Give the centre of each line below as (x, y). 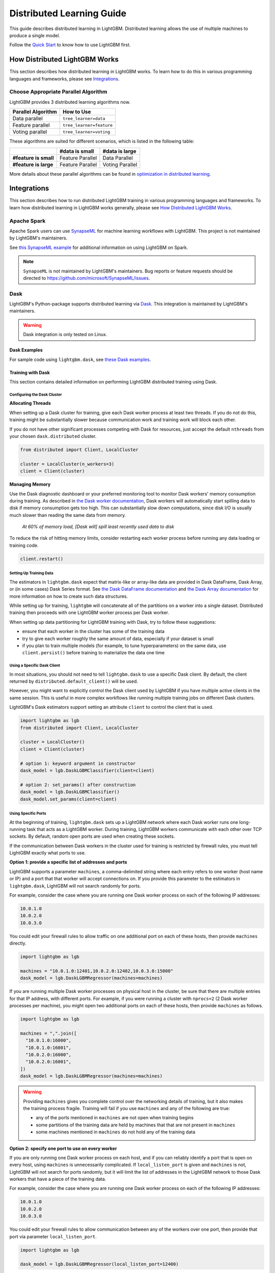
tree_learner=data (84, 118)
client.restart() (42, 559)
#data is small (77, 151)
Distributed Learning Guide (68, 13)
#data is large (119, 151)
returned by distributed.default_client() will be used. (74, 681)
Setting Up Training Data (31, 573)
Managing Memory (30, 484)
